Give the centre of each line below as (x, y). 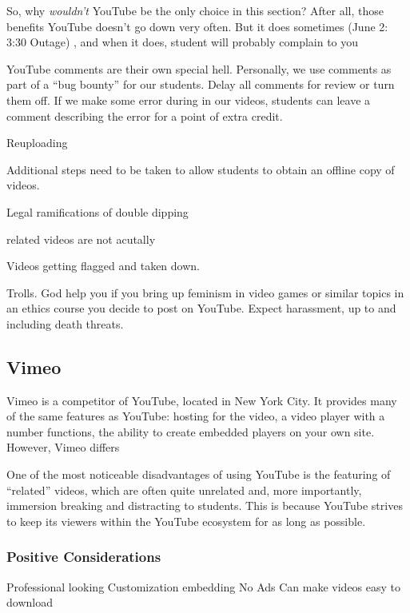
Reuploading (37, 143)
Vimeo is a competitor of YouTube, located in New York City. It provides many (202, 400)
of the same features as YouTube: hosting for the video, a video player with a (196, 416)
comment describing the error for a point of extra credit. (145, 115)
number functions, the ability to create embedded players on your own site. (191, 431)
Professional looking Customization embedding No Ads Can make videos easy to (204, 586)
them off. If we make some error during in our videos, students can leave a (189, 100)
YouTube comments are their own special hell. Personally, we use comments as (199, 68)
